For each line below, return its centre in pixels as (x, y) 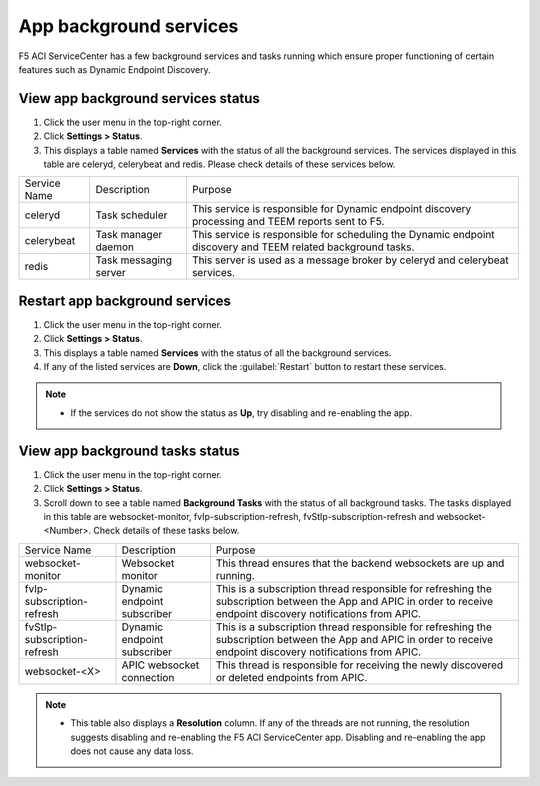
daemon (115, 247)
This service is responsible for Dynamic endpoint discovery (331, 209)
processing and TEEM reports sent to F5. (288, 222)
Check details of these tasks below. (166, 531)
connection (148, 677)
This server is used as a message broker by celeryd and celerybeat (350, 260)
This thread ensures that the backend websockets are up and (360, 563)
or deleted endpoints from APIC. (291, 677)
